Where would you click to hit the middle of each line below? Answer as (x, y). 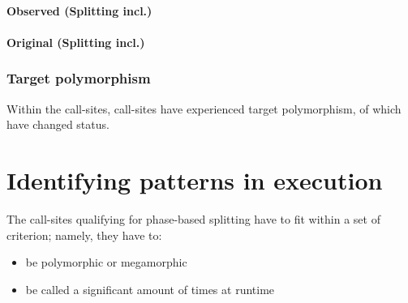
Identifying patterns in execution (195, 179)
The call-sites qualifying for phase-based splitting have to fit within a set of (193, 218)
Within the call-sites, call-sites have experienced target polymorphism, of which (204, 108)
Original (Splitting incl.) (76, 42)
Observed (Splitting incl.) (79, 10)
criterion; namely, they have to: (84, 235)
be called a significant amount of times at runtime (150, 289)
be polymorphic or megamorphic (106, 262)
